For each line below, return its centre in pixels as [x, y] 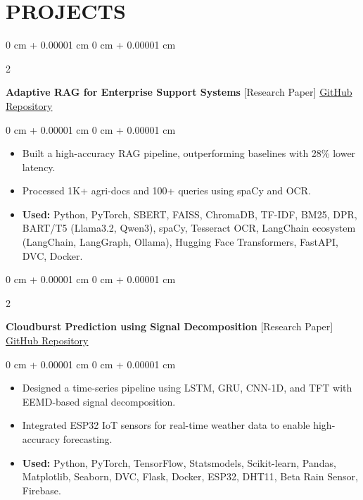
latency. [39, 167]
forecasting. [88, 439]
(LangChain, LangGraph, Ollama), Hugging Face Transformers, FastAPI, [180, 242]
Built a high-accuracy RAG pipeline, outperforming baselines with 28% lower [189, 153]
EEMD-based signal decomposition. [99, 401]
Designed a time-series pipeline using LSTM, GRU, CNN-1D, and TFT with [187, 388]
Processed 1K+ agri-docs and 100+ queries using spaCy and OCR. [166, 190]
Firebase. [42, 490]
